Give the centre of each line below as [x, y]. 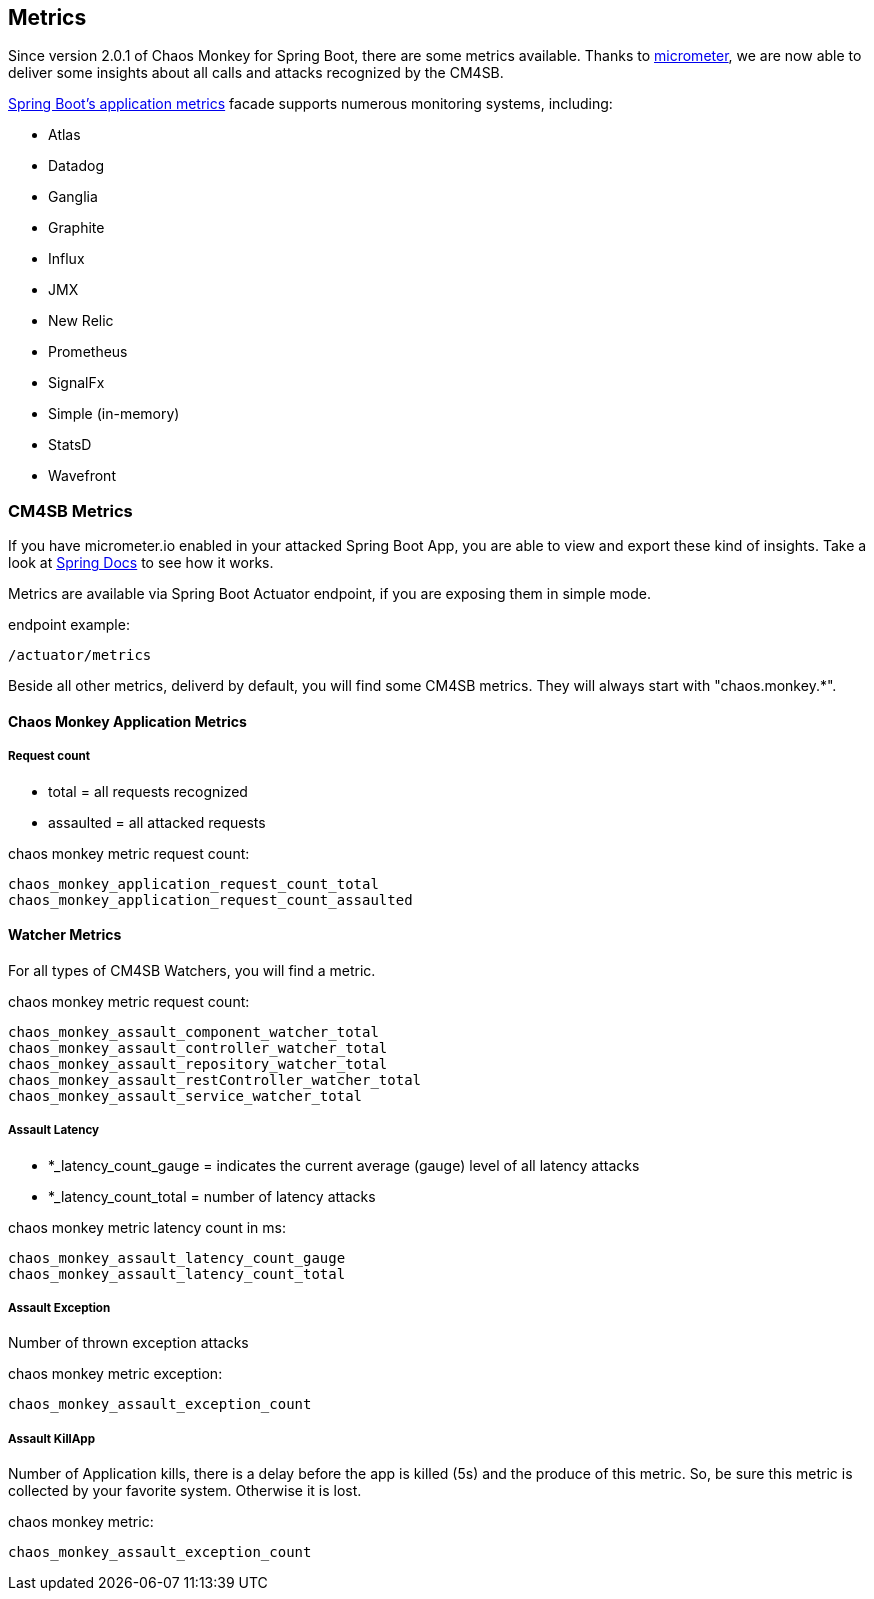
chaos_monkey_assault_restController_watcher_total [215, 1079]
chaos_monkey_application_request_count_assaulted [210, 899]
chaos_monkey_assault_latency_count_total [177, 1273]
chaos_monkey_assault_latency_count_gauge [177, 1257]
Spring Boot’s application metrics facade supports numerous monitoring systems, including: [310, 104]
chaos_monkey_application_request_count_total [193, 883]
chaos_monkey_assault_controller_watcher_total [198, 1047]
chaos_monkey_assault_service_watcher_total [185, 1095]
